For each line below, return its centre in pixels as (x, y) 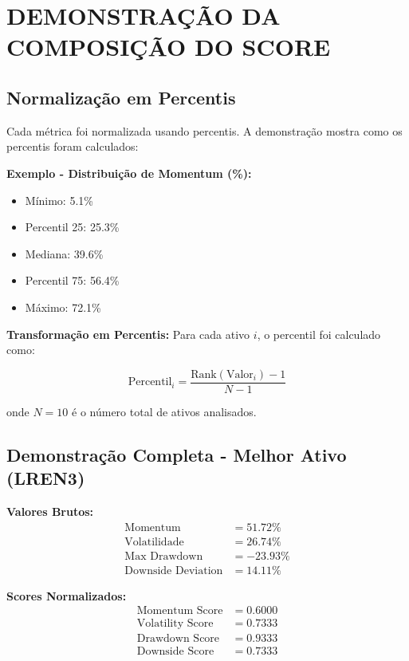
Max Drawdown (164, 556)
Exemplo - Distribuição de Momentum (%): (129, 173)
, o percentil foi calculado (319, 334)
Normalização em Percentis (121, 97)
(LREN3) (46, 478)
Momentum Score (180, 611)
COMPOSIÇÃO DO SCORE (169, 47)
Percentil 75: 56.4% (72, 280)
